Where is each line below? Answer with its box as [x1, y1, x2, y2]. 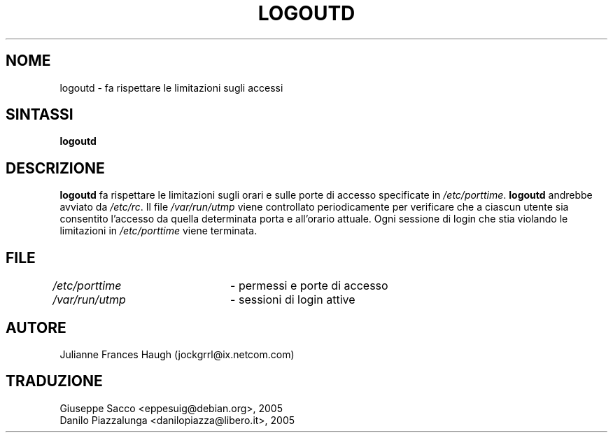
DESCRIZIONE [6, 159, 105, 177]
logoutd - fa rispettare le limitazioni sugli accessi [59, 81, 283, 94]
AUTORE [6, 318, 66, 337]
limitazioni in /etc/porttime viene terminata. [59, 225, 258, 237]
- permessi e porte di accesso [230, 278, 388, 293]
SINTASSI [6, 106, 73, 124]
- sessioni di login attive [230, 292, 355, 307]
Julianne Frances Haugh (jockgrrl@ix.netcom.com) [59, 348, 295, 360]
